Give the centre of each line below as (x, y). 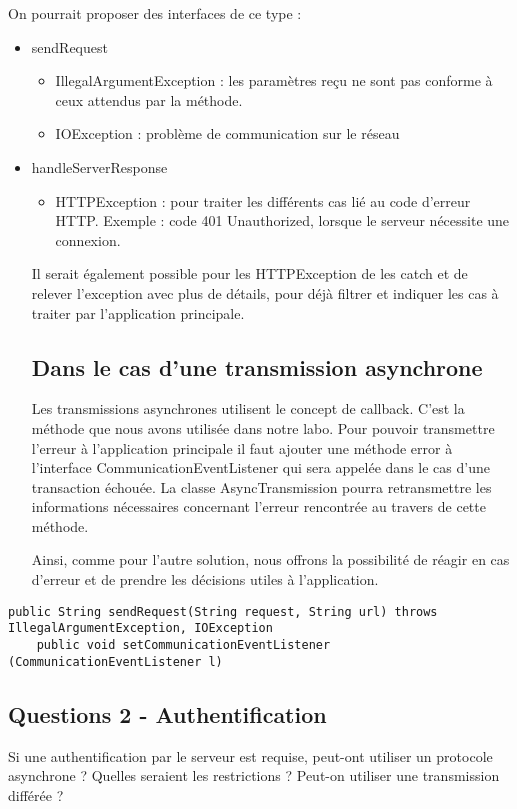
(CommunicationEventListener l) (115, 661)
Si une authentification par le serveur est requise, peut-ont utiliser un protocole (250, 755)
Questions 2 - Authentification (167, 713)
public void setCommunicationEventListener (183, 644)
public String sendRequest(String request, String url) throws (223, 611)
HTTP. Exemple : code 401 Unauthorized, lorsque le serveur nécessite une (282, 220)
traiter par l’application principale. (138, 312)
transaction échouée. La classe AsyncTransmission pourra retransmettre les (261, 486)
